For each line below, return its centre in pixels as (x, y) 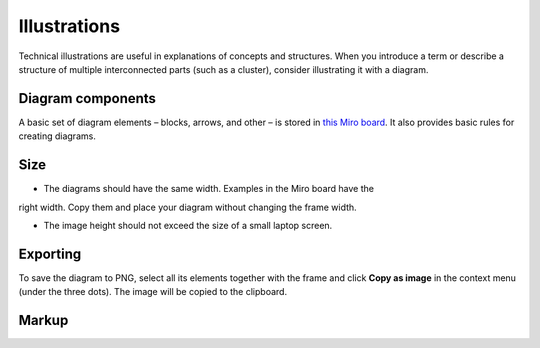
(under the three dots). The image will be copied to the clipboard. (153, 292)
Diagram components (87, 98)
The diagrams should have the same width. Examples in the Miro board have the (209, 189)
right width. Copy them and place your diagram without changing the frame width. (187, 207)
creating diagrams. (57, 136)
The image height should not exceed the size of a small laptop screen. (188, 225)
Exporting (50, 253)
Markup (43, 320)
